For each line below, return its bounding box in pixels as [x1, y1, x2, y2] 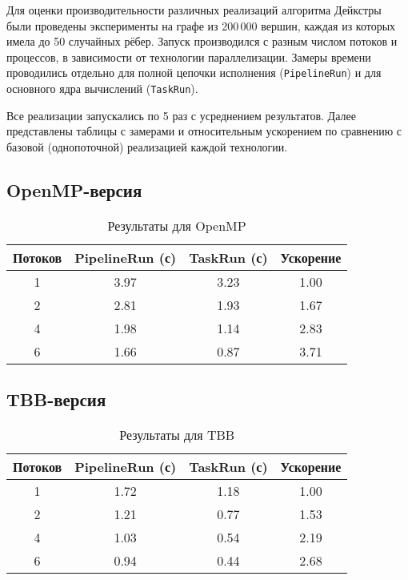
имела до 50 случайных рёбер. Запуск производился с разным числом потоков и [6, 33, 398, 50]
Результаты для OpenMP [107, 215, 246, 235]
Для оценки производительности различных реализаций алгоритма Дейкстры [6, 2, 382, 18]
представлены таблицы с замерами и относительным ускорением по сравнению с [6, 123, 402, 139]
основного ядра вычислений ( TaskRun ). [6, 80, 198, 97]
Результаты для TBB [119, 425, 235, 444]
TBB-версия [6, 387, 106, 412]
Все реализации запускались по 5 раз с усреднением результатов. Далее [6, 107, 356, 123]
